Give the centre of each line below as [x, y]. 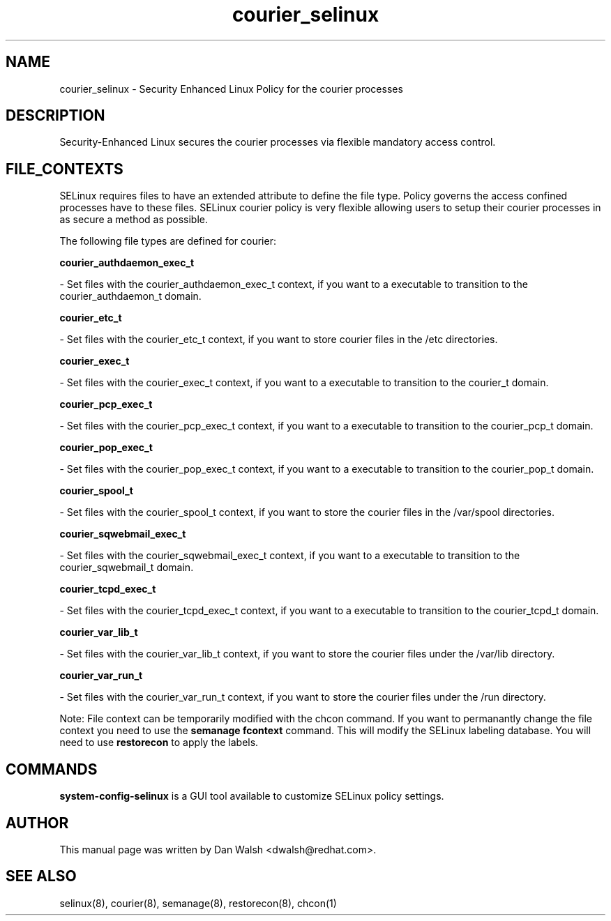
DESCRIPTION [55, 116]
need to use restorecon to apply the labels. [159, 743]
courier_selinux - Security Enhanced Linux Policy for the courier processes [231, 89]
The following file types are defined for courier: [168, 241]
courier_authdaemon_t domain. [130, 296]
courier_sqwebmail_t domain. [127, 568]
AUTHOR [37, 823]
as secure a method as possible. [134, 220]
